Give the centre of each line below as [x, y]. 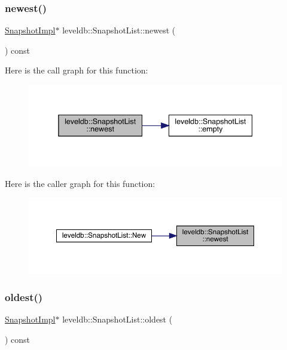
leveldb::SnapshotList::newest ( [119, 30]
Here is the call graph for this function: [77, 70]
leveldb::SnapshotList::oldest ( [117, 319]
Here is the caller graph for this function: [80, 183]
